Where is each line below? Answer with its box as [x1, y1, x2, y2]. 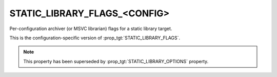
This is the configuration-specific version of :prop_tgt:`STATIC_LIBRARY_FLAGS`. [9, 35, 181, 41]
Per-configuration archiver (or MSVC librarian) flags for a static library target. [9, 25, 172, 32]
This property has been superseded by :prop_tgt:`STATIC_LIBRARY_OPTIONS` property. [23, 58, 209, 64]
